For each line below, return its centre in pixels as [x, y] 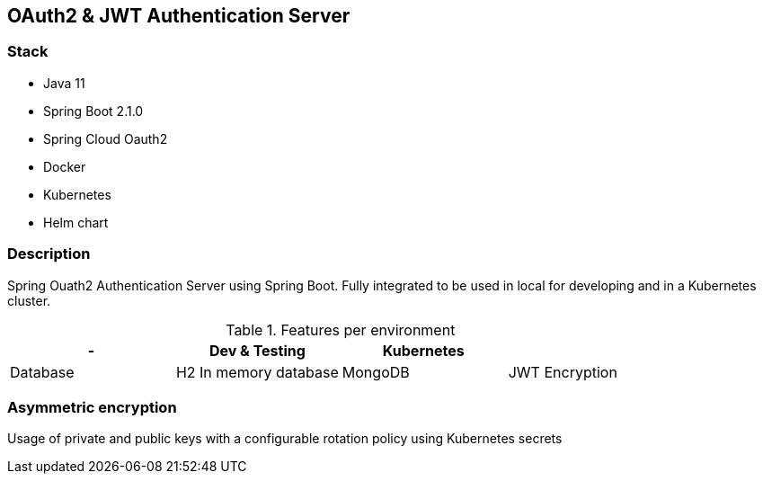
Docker [65, 166]
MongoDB [376, 372]
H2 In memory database [257, 372]
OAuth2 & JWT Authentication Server [179, 16]
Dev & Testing [257, 350]
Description [49, 254]
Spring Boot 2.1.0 [93, 111]
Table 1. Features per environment [341, 330]
